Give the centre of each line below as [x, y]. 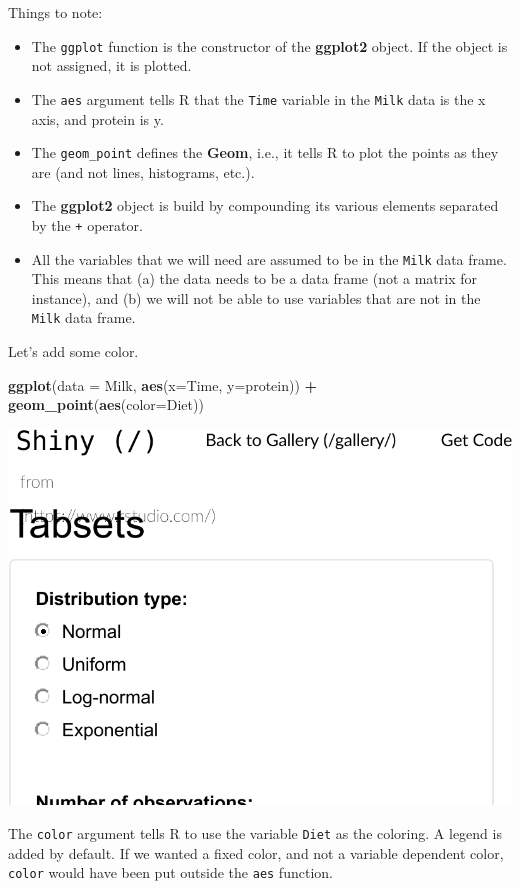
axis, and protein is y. [97, 118]
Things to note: [55, 12]
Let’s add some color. [73, 351]
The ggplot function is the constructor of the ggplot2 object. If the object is [269, 45]
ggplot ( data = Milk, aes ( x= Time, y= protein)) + [163, 384]
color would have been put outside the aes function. [170, 872]
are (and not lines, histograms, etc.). [143, 171]
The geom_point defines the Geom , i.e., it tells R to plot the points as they [265, 152]
